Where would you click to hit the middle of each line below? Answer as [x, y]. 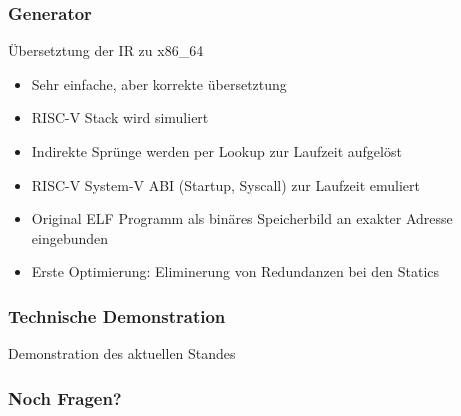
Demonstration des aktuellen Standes [122, 353]
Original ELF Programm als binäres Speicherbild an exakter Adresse [242, 218]
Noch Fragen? [65, 397]
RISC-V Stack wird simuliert [120, 117]
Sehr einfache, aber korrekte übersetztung [159, 83]
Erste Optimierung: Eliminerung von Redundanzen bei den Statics [235, 271]
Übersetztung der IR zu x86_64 [106, 50]
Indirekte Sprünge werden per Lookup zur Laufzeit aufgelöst [216, 151]
